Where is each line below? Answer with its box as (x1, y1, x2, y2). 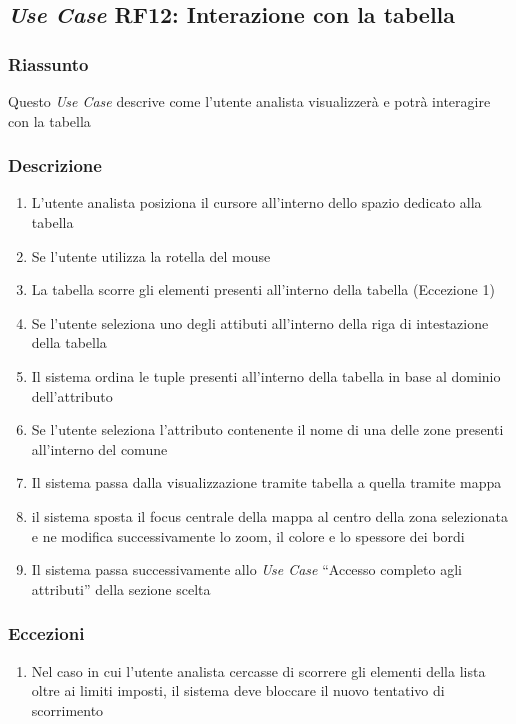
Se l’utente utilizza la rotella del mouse (31, 245, 271, 266)
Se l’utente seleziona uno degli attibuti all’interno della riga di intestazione (31, 312, 489, 333)
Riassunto (8, 51, 89, 76)
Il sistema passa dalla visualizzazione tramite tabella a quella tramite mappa (31, 472, 502, 493)
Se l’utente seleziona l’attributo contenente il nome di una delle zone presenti (31, 419, 504, 440)
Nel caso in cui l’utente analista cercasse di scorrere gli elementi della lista (31, 660, 486, 681)
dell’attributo (31, 385, 113, 406)
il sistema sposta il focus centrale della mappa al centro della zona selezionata (31, 505, 508, 526)
